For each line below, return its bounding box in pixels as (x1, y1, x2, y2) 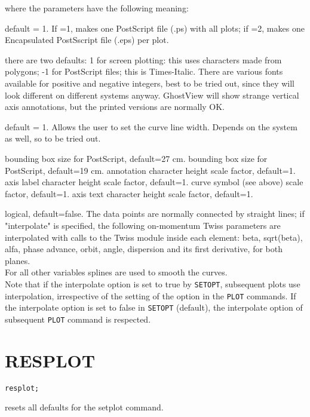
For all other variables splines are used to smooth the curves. (5, 266, 228, 278)
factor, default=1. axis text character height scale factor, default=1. (5, 187, 253, 200)
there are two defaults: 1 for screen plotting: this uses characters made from (5, 53, 282, 66)
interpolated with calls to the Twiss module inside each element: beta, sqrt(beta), (5, 231, 303, 243)
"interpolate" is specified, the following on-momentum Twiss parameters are (5, 219, 281, 231)
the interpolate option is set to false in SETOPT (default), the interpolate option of (5, 301, 303, 314)
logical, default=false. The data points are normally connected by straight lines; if (5, 207, 305, 220)
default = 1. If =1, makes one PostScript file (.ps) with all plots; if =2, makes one (5, 22, 305, 34)
